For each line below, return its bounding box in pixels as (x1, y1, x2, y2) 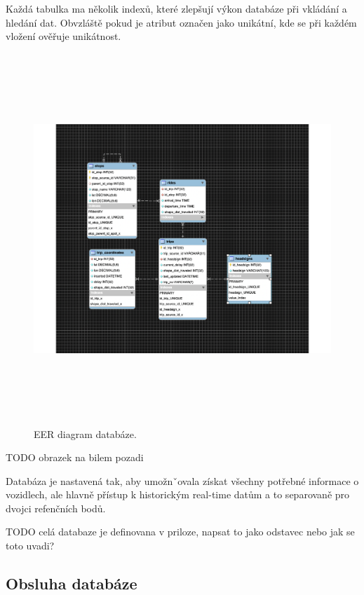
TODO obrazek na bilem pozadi (6, 450, 144, 465)
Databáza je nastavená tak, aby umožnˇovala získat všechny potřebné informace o (6, 473, 359, 488)
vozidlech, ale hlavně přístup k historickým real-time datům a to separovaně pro (6, 487, 350, 502)
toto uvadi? (6, 538, 55, 553)
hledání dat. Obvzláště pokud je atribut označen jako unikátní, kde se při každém (6, 15, 357, 29)
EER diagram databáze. (34, 426, 137, 441)
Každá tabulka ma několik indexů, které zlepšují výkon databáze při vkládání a (6, 1, 347, 15)
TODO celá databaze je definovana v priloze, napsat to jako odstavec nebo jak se (6, 524, 355, 539)
